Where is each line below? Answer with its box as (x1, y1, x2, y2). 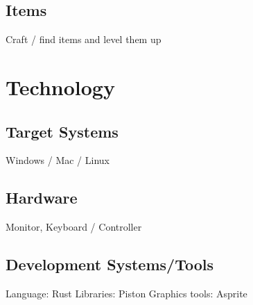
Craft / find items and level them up (6, 32, 162, 47)
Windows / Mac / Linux (6, 153, 110, 167)
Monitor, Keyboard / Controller (6, 220, 142, 234)
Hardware (6, 187, 78, 208)
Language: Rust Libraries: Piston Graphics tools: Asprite (6, 286, 247, 300)
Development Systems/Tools (6, 254, 214, 275)
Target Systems (6, 120, 119, 142)
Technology (6, 72, 115, 101)
